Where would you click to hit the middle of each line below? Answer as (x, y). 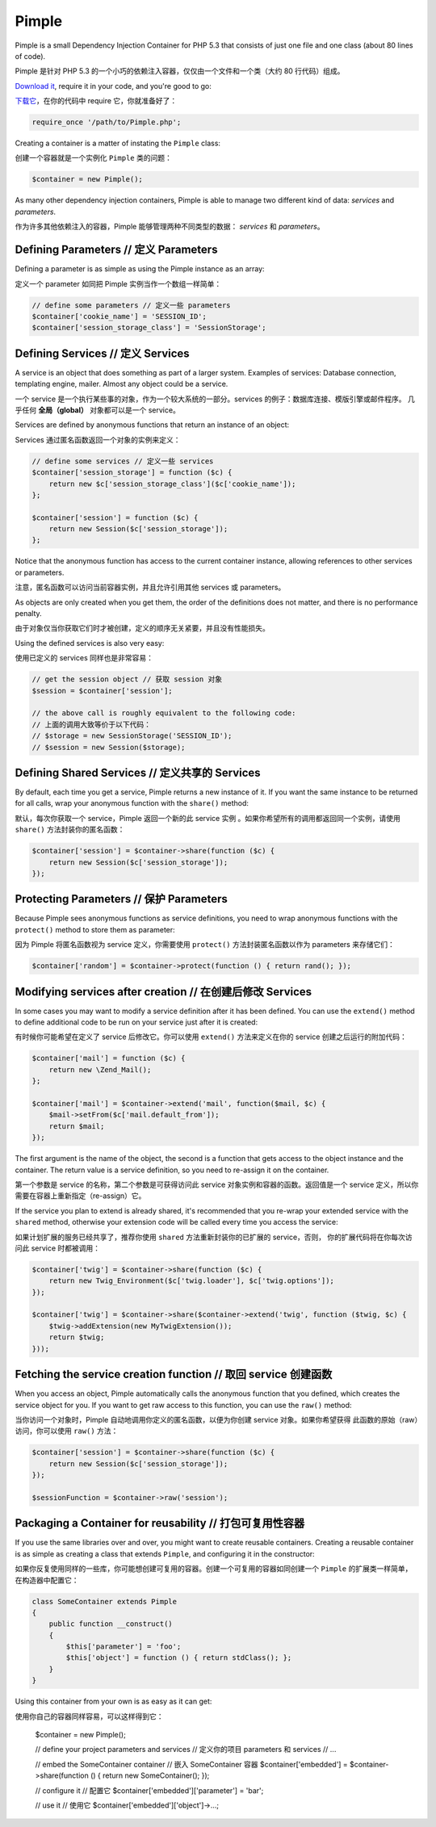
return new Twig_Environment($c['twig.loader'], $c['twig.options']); (192, 1281)
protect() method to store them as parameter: (95, 929)
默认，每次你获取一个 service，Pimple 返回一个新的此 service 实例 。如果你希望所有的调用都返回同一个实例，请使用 (208, 818)
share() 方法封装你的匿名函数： (70, 830)
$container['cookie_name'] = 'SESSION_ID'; (119, 316)
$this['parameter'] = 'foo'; (124, 1647)
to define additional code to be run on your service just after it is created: (136, 1022)
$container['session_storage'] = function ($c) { (132, 473)
